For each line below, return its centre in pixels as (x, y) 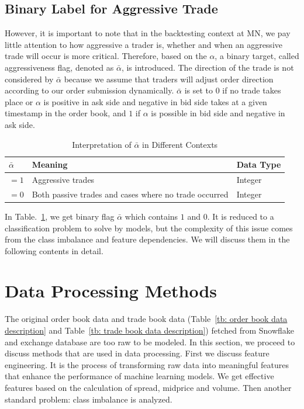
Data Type (259, 164)
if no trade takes (252, 90)
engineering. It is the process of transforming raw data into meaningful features (147, 364)
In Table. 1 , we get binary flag (60, 216)
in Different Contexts (180, 144)
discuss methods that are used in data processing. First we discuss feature (137, 353)
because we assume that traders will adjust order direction (169, 79)
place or (19, 101)
